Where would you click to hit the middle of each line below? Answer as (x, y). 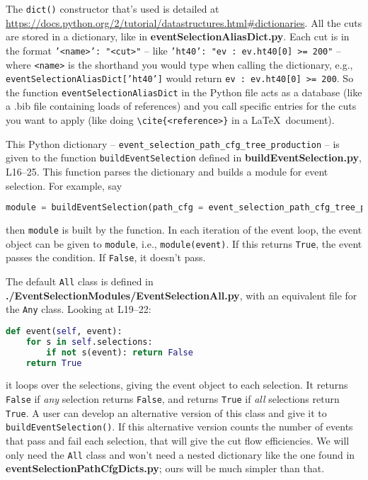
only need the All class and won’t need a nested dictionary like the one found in (180, 454)
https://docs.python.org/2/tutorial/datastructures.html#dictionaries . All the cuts (184, 22)
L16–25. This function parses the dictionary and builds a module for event (167, 172)
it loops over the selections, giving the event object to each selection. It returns (177, 385)
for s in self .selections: (89, 342)
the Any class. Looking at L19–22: (79, 309)
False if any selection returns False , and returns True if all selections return (173, 399)
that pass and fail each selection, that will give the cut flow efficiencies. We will (178, 441)
